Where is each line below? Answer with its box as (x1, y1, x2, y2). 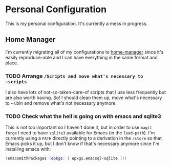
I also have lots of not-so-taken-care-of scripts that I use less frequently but (5, 89, 166, 96)
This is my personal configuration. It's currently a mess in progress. (5, 20, 148, 27)
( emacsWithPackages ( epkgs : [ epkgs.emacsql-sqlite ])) (5, 156, 127, 161)
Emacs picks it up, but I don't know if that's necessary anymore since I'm (5, 140, 160, 147)
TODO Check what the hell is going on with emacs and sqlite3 (5, 112, 161, 120)
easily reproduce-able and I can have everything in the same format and (5, 54, 158, 60)
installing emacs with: (5, 146, 51, 152)
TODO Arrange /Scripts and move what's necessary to (5, 73, 143, 80)
